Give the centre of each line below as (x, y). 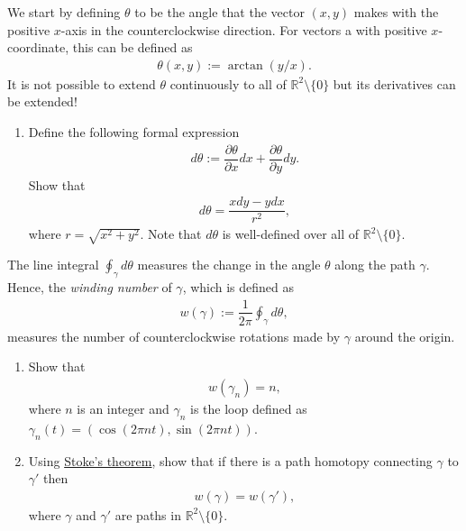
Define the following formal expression (134, 132)
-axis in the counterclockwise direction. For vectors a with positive (244, 29)
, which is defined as (238, 286)
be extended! (42, 101)
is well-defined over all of (291, 234)
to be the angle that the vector (219, 12)
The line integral (53, 265)
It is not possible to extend (82, 83)
